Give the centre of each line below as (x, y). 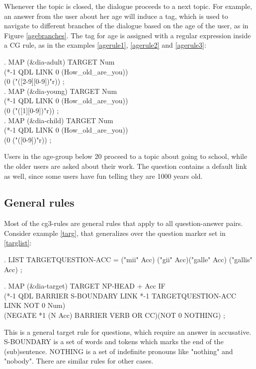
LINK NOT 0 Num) (35, 305)
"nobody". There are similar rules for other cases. (79, 361)
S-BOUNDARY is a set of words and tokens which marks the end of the (114, 341)
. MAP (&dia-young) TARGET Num (61, 91)
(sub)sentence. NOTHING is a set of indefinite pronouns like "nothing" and (119, 351)
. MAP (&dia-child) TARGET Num (59, 120)
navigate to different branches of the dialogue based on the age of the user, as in (126, 26)
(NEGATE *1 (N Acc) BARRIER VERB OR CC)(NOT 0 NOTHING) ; (115, 315)
